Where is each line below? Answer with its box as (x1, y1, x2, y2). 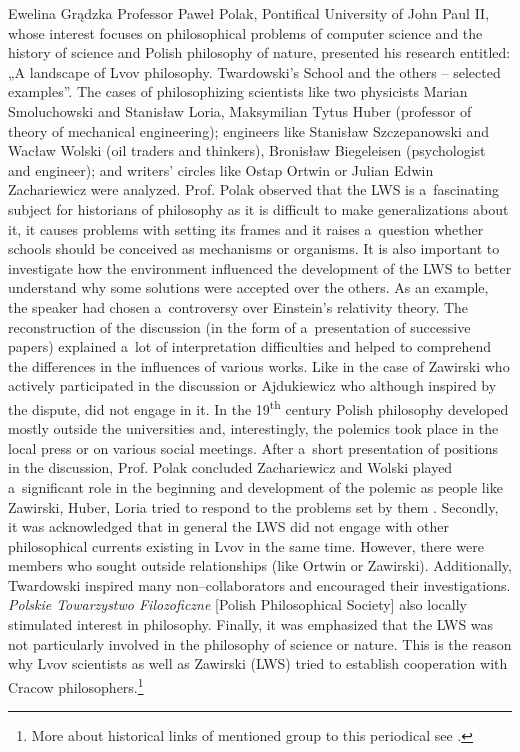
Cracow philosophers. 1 (8, 673, 144, 697)
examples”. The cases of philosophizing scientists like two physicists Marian (8, 81, 468, 102)
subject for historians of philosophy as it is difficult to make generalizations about (8, 198, 509, 219)
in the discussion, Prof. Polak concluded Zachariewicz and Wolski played (8, 457, 453, 478)
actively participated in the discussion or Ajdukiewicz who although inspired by (8, 375, 497, 396)
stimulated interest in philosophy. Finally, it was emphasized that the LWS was (8, 614, 494, 635)
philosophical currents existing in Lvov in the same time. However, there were (8, 535, 484, 556)
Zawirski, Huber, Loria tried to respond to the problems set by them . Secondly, (8, 496, 499, 517)
